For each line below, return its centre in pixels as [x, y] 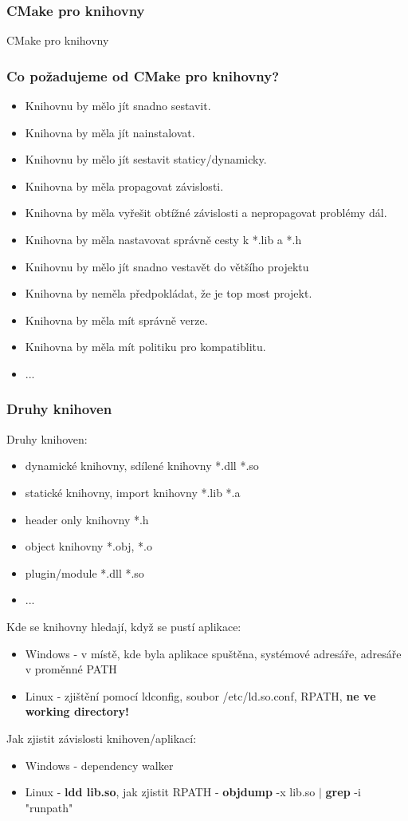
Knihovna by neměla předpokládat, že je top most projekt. [169, 293]
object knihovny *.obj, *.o [88, 546]
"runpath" [49, 807]
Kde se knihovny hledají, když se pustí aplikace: [124, 626]
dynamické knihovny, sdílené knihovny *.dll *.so [142, 466]
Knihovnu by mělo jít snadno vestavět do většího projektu [167, 266]
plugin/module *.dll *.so [84, 572]
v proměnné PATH [71, 669]
